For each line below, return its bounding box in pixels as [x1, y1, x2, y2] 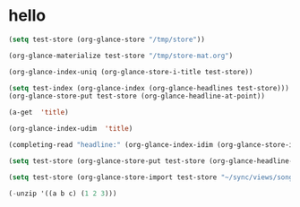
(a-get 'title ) [8, 108, 69, 117]
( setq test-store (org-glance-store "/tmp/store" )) [8, 35, 205, 44]
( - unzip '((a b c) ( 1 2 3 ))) [8, 189, 117, 198]
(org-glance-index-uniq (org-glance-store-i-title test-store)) [8, 67, 253, 76]
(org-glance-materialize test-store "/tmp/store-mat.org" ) [8, 51, 234, 60]
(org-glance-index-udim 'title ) [8, 125, 133, 134]
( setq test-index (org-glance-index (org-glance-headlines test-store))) [8, 83, 290, 92]
